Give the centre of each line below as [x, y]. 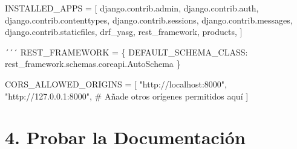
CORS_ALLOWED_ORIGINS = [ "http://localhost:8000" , [116, 84]
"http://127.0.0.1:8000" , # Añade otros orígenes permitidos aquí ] [127, 96]
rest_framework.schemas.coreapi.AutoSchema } [93, 64]
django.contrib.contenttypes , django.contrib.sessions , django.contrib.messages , [149, 20]
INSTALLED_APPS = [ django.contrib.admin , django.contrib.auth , [132, 8]
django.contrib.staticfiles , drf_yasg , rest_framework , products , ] [124, 32]
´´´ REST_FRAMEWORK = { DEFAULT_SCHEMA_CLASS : [126, 52]
